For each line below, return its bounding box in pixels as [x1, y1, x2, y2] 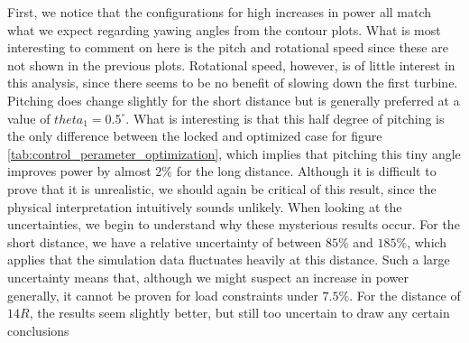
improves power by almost [7, 162, 152, 181]
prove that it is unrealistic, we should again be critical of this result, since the [7, 179, 437, 198]
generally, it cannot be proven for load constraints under [7, 285, 318, 304]
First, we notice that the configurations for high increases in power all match [7, 3, 432, 21]
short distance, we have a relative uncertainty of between [7, 232, 322, 251]
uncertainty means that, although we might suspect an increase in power [7, 267, 409, 286]
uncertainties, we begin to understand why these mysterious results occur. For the [7, 215, 460, 234]
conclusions [7, 320, 69, 339]
